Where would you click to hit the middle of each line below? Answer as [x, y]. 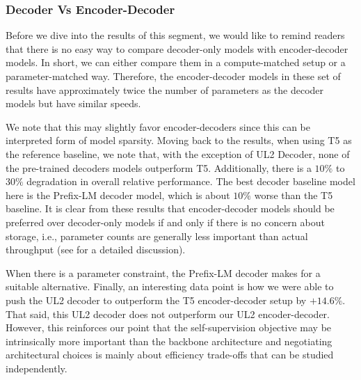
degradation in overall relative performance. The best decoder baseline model [191, 181]
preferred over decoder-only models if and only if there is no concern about [165, 222]
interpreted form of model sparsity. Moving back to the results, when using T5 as [179, 140]
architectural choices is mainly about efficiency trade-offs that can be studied [170, 355]
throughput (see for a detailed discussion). [96, 250]
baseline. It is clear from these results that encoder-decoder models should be [170, 208]
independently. [37, 368]
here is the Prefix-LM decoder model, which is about [118, 195]
